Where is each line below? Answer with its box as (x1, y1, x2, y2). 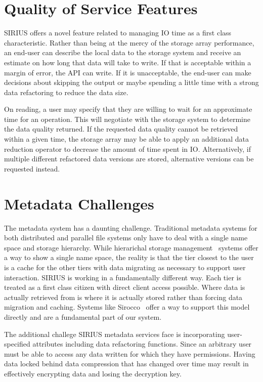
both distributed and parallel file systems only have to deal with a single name (4, 232, 248, 243)
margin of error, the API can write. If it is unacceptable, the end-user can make (4, 67, 251, 77)
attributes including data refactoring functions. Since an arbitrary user (32, 338, 252, 349)
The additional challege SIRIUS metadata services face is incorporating (4, 328, 225, 339)
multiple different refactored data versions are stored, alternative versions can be (4, 153, 254, 164)
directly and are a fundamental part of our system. (4, 311, 162, 322)
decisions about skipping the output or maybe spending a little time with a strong (4, 77, 259, 88)
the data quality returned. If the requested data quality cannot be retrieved (4, 123, 238, 134)
